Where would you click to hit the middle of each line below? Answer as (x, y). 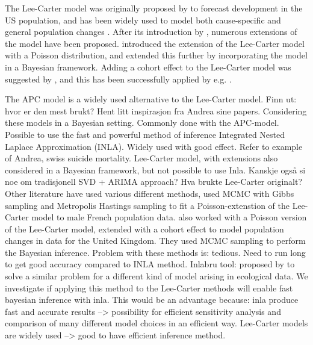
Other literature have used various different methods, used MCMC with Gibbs (150, 193)
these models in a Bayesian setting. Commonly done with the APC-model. (142, 123)
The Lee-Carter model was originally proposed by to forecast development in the (154, 8)
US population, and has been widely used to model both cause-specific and (143, 20)
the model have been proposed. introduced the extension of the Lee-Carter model (155, 43)
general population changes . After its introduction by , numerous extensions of (151, 32)
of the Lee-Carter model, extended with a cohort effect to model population (144, 228)
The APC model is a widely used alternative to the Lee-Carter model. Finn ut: (151, 99)
